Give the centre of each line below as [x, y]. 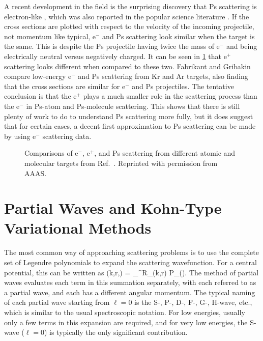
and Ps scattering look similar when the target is [179, 36]
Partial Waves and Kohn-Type [113, 208]
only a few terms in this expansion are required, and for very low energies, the [126, 322]
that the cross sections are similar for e [65, 86]
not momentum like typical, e [50, 36]
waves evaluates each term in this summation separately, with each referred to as [130, 282]
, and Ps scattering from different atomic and [165, 153]
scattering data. [67, 136]
